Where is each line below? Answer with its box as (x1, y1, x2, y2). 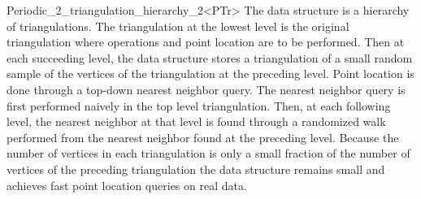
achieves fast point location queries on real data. (7, 176, 247, 193)
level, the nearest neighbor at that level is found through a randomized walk (7, 113, 386, 130)
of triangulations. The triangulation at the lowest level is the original (7, 17, 349, 34)
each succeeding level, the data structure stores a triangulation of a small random (7, 49, 413, 66)
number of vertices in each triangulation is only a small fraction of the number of (7, 145, 410, 162)
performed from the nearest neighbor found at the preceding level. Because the (7, 128, 399, 145)
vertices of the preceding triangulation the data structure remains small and (7, 160, 385, 177)
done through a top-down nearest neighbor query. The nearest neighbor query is (7, 80, 406, 97)
